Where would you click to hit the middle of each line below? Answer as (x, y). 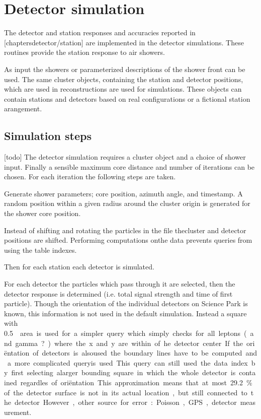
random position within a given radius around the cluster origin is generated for (127, 203)
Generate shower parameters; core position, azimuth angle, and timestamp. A (123, 193)
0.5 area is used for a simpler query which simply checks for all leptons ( (125, 333)
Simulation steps (48, 136)
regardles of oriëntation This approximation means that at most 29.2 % (136, 382)
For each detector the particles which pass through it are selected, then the (120, 284)
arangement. (23, 109)
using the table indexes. (40, 250)
